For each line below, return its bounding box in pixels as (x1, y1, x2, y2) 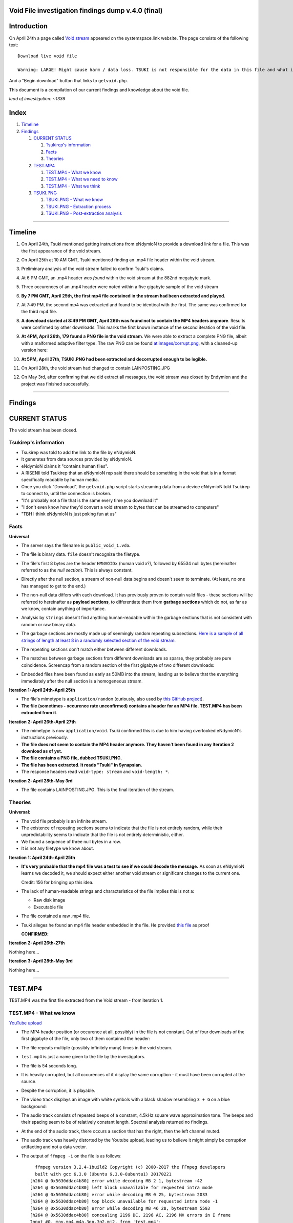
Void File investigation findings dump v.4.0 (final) (9, 6, 163, 15)
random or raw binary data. (21, 621, 77, 627)
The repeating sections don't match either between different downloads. (21, 646, 167, 652)
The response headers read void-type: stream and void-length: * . (21, 769, 169, 775)
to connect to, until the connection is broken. (21, 491, 112, 497)
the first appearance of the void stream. (21, 248, 102, 254)
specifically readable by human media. (21, 477, 99, 483)
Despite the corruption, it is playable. (21, 1087, 95, 1093)
